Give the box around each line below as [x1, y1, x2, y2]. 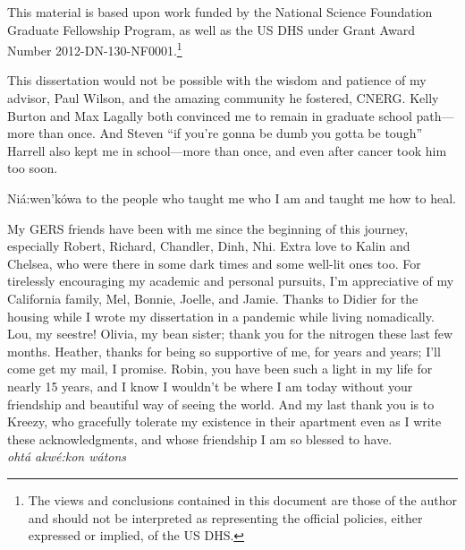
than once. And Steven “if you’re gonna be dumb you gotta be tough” [38, 124, 423, 142]
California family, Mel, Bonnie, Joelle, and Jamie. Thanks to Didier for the [7, 288, 418, 307]
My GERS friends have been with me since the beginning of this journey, [7, 219, 409, 237]
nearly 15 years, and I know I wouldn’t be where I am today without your [7, 376, 413, 395]
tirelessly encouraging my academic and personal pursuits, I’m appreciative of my [7, 271, 454, 290]
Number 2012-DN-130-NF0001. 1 [7, 39, 182, 59]
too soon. [7, 159, 58, 177]
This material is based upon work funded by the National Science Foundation [7, 3, 433, 21]
